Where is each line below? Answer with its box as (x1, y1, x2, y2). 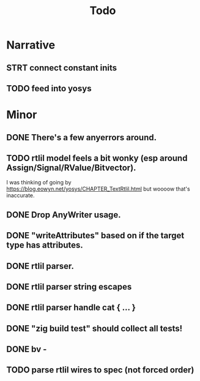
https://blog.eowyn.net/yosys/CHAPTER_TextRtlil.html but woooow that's (6, 185, 191, 193)
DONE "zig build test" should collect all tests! (6, 323, 183, 334)
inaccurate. (6, 192, 35, 199)
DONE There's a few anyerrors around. (6, 132, 157, 143)
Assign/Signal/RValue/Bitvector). (6, 162, 136, 173)
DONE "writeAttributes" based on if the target (6, 230, 185, 241)
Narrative (6, 38, 56, 52)
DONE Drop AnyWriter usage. (6, 209, 121, 220)
